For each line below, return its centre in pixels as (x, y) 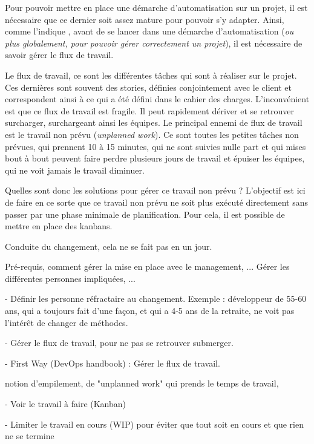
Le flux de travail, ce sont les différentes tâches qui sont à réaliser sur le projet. (151, 75)
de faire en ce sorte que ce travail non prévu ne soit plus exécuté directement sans (157, 202)
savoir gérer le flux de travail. (59, 55)
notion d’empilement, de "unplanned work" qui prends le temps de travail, (142, 383)
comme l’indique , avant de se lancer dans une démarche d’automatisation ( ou (149, 31)
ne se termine (30, 436)
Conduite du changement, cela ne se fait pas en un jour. (109, 246)
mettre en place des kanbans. (59, 226)
